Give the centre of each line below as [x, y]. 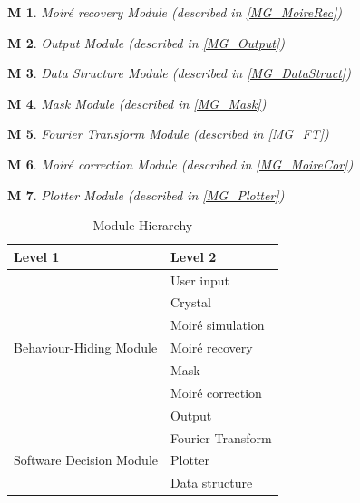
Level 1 [37, 256]
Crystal [190, 302]
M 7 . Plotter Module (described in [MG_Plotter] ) [146, 194]
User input [200, 280]
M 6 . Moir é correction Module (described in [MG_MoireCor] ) [180, 164]
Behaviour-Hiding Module [86, 348]
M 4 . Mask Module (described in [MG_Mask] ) [137, 103]
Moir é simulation [217, 325]
